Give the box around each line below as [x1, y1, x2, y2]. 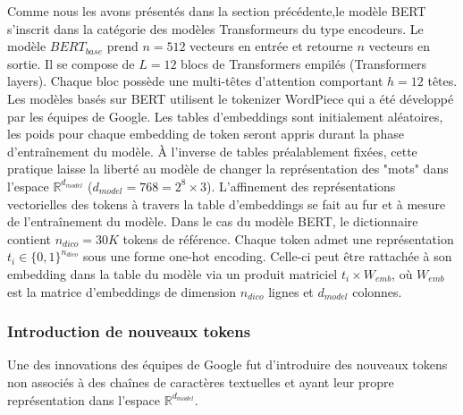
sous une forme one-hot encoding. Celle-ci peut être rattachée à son [82, 247, 452, 266]
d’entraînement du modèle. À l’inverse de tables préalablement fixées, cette [7, 141, 417, 160]
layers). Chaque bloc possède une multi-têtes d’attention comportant [7, 72, 383, 90]
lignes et [268, 282, 314, 301]
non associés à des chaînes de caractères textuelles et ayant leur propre [7, 372, 394, 391]
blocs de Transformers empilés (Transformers [181, 54, 426, 72]
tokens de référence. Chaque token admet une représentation [122, 229, 454, 248]
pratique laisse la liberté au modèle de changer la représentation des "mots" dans [7, 159, 449, 178]
